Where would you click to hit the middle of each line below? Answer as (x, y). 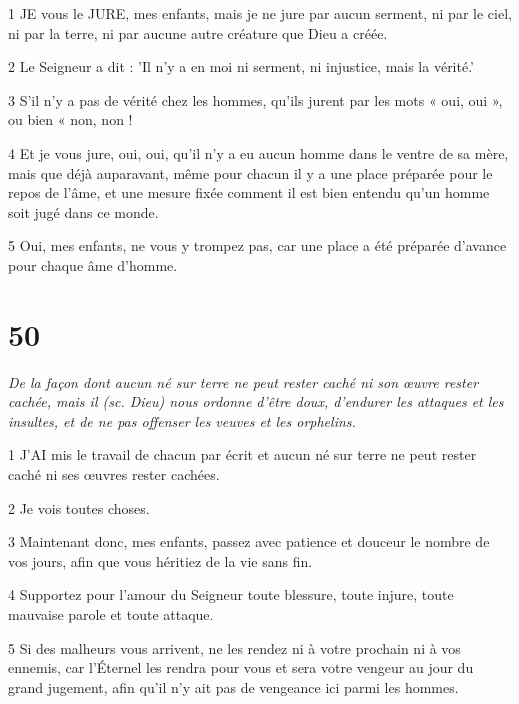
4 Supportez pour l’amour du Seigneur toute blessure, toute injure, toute (231, 594)
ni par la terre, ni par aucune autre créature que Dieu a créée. (198, 32)
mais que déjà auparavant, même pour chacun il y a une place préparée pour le (250, 172)
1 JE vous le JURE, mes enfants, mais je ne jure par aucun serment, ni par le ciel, (260, 13)
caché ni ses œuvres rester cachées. (114, 474)
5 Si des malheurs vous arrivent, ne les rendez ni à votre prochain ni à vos (234, 647)
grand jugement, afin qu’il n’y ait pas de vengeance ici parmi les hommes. (233, 686)
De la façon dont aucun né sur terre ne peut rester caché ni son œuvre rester (243, 381)
